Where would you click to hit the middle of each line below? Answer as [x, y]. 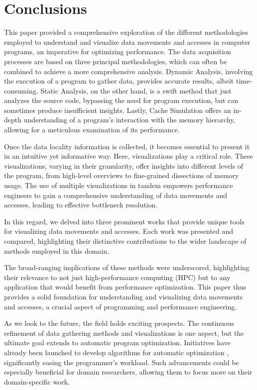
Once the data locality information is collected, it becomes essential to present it [127, 146]
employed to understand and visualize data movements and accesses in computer [127, 42]
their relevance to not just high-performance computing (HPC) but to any [117, 277]
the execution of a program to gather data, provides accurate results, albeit [119, 81]
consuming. [21, 90]
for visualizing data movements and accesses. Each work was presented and [119, 231]
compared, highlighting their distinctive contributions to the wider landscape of [125, 241]
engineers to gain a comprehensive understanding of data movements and [116, 195]
